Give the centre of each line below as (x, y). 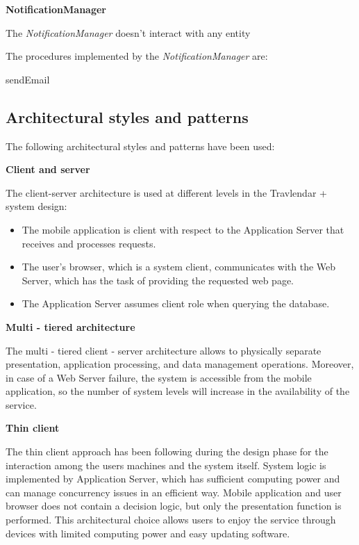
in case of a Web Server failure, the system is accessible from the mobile (159, 377)
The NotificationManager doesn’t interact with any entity (128, 32)
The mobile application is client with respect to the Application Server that (183, 229)
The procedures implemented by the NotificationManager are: (137, 56)
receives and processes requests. (89, 243)
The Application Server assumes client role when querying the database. (176, 303)
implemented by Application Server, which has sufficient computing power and (173, 479)
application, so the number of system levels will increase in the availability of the (178, 391)
